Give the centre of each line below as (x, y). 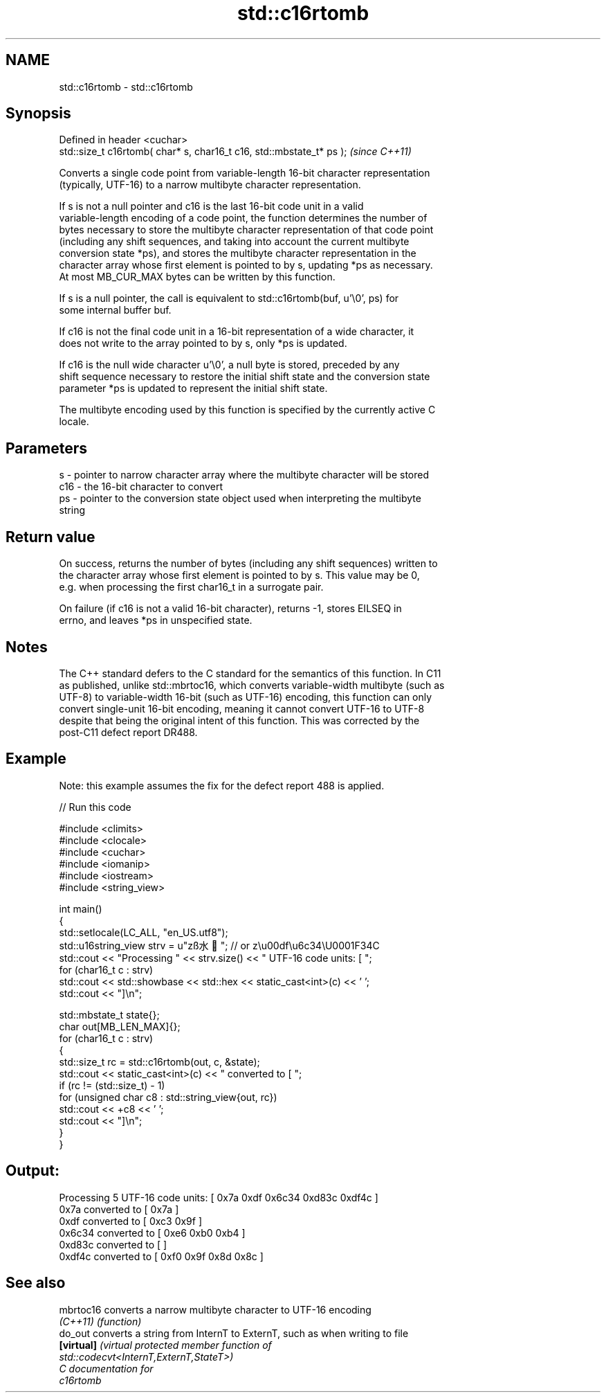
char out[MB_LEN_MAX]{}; (120, 1026)
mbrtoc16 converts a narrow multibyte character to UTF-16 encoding (215, 1309)
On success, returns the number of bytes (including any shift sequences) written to (248, 564)
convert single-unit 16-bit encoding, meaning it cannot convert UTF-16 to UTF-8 (242, 708)
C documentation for (106, 1368)
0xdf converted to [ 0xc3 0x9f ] (131, 1221)
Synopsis (38, 114)
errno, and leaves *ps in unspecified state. (156, 620)
